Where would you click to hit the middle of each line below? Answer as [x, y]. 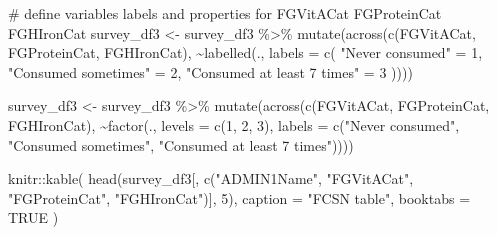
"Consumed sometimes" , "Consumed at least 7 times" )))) [181, 144]
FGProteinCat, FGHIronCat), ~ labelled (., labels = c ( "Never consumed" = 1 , [245, 52]
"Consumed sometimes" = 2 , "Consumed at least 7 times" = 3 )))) [210, 71]
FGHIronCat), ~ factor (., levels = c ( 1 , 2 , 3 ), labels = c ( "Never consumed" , [234, 124]
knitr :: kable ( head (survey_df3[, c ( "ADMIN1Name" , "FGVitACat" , [211, 178]
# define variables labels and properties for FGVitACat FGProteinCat [225, 13]
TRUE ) [33, 217]
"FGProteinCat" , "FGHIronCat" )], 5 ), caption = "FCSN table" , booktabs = [239, 197]
